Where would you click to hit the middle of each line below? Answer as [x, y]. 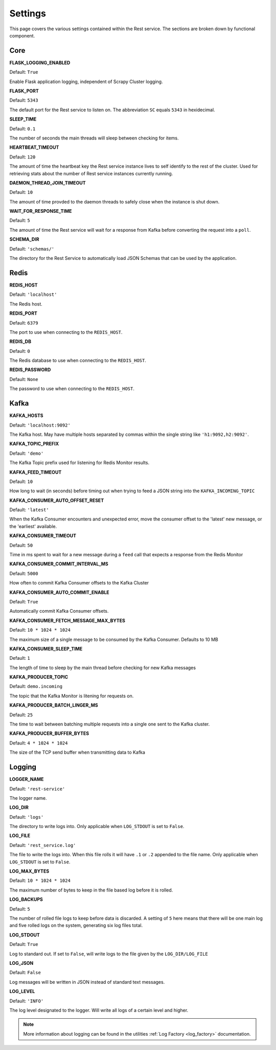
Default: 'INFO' [27, 1001]
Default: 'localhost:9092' [40, 425]
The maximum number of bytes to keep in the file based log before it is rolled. [91, 890]
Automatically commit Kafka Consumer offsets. [59, 611]
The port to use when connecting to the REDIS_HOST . [66, 332]
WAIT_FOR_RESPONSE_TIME [41, 211]
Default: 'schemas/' [32, 249]
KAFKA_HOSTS [26, 416]
